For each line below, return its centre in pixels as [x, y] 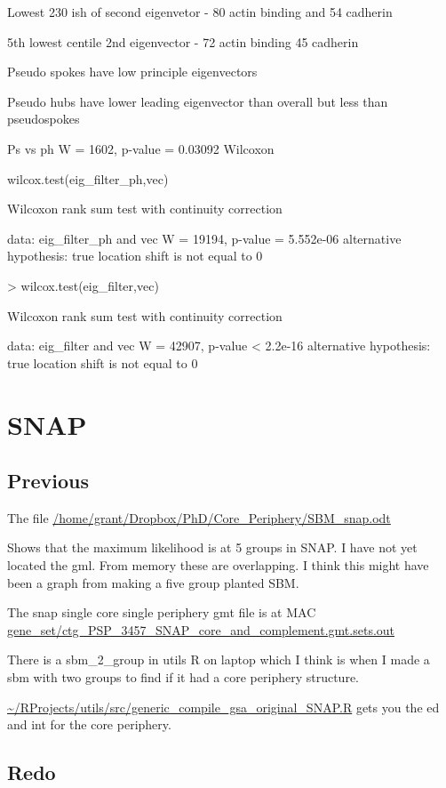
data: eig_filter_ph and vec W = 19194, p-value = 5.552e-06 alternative [204, 238]
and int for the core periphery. [89, 724]
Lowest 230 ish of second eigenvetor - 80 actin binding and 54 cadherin [200, 12]
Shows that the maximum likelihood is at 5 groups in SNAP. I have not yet [212, 547]
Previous [48, 481]
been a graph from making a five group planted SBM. [153, 582]
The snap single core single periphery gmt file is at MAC [162, 612]
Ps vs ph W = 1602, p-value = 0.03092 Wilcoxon [141, 148]
